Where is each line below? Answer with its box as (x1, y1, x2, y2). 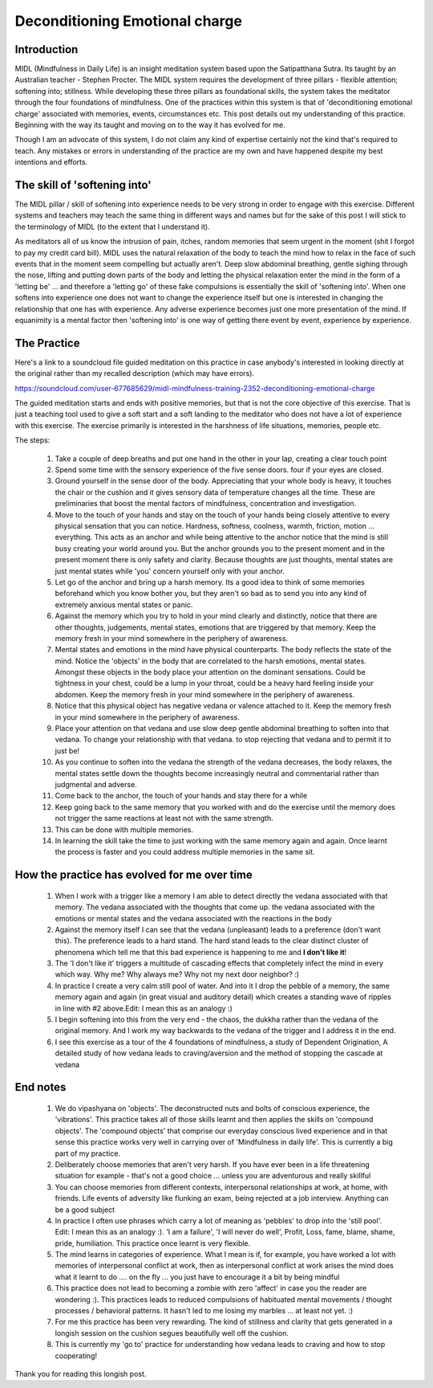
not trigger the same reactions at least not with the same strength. (55, 814, 273, 823)
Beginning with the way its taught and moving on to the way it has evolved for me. (14, 120, 286, 130)
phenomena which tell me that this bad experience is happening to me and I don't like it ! (55, 947, 347, 957)
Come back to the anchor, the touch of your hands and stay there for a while (55, 791, 308, 801)
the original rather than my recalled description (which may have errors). (14, 369, 255, 378)
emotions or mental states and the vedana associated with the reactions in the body (55, 913, 332, 923)
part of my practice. (55, 1149, 120, 1158)
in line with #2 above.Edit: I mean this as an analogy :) (55, 1003, 233, 1013)
